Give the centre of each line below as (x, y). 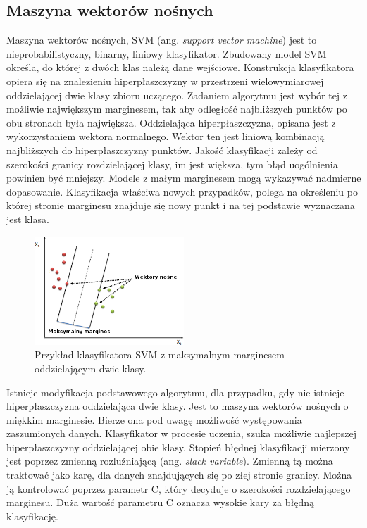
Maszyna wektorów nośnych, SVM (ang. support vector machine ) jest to (162, 40)
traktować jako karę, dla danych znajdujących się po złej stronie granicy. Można (179, 475)
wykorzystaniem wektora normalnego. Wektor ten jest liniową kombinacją (166, 136)
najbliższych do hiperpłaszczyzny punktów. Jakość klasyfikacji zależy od (162, 150)
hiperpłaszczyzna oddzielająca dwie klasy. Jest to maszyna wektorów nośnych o (178, 406)
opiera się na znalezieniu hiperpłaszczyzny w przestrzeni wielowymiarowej (165, 81)
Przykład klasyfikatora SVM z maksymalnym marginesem (160, 354)
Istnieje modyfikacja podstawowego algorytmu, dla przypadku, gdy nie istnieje (175, 392)
